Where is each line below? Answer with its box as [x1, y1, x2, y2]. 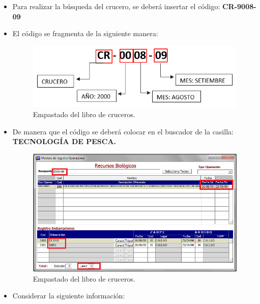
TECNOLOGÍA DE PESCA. [12, 136, 117, 147]
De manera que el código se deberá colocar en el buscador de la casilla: [12, 126, 234, 136]
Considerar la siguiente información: [12, 290, 125, 301]
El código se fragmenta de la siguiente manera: [12, 28, 158, 39]
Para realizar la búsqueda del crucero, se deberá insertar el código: [12, 1, 220, 11]
